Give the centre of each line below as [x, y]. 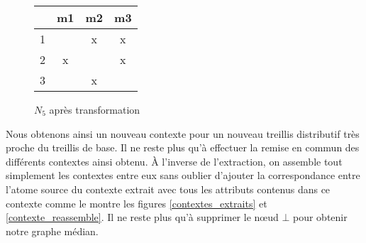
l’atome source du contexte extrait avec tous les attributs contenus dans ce [168, 189]
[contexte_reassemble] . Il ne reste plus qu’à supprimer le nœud [142, 217]
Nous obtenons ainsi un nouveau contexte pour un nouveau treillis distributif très [183, 133]
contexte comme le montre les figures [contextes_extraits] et [137, 203]
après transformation [95, 109]
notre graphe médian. [52, 231]
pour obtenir [320, 217]
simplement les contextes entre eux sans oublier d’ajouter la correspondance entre [183, 175]
